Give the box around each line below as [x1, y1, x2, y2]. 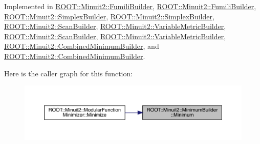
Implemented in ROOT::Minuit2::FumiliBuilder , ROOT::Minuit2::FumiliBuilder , [4, 1, 256, 11]
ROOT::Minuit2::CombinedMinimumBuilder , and [4, 41, 159, 51]
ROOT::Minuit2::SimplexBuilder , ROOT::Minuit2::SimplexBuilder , [4, 11, 214, 21]
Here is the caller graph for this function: [4, 68, 133, 78]
